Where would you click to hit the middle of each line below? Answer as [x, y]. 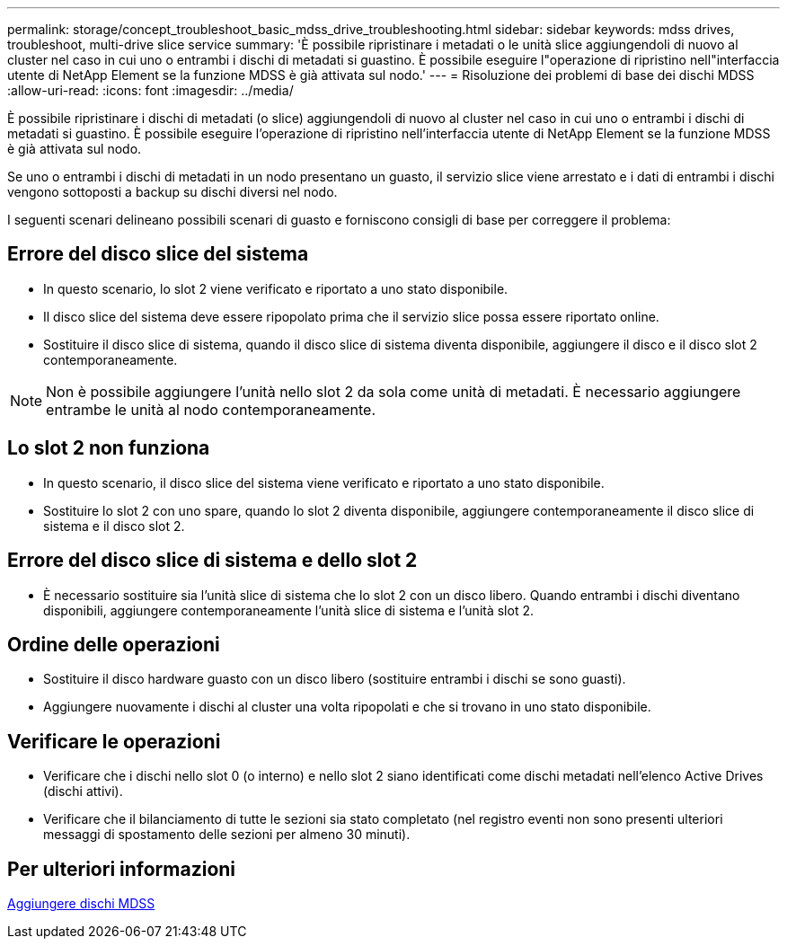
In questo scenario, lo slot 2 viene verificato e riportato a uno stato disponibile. [276, 288]
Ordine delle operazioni [114, 644]
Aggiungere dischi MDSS [81, 904]
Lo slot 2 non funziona [109, 448]
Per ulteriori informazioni [122, 869]
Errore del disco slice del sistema [158, 254]
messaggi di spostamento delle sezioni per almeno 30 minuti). [227, 835]
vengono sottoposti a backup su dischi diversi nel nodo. [172, 192]
